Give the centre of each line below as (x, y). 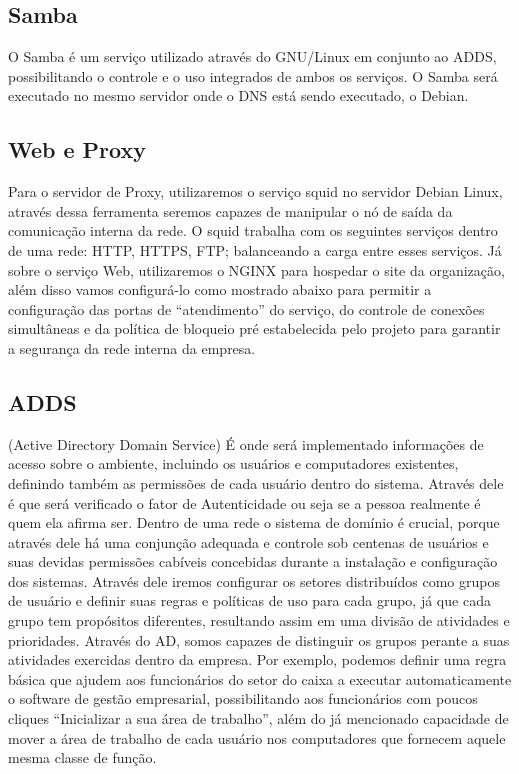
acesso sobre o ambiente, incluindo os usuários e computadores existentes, (233, 463)
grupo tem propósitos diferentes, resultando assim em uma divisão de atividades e (259, 620)
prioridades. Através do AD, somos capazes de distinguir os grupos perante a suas (259, 639)
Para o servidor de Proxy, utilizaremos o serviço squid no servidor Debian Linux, (255, 191)
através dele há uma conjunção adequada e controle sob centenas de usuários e (248, 541)
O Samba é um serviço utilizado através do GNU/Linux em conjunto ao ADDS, (252, 56)
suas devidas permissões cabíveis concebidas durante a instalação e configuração (253, 561)
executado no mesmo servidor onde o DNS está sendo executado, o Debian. (238, 95)
